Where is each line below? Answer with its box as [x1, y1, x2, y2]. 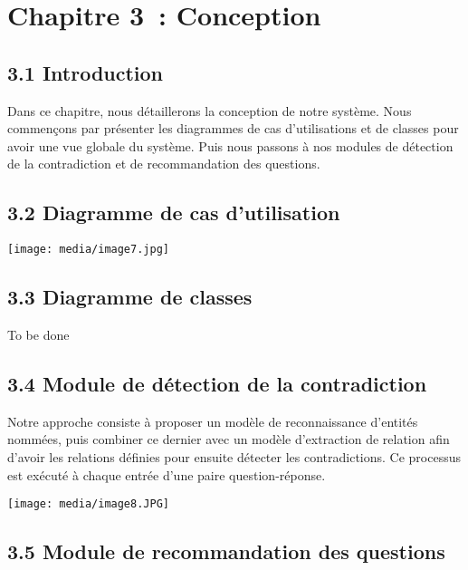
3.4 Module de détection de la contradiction [7, 370, 427, 397]
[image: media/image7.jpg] [7, 243, 169, 256]
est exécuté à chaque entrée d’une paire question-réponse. [7, 465, 326, 484]
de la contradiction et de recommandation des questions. [7, 154, 320, 173]
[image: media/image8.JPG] [7, 498, 169, 511]
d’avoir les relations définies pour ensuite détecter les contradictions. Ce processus [7, 448, 462, 466]
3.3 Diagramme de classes [7, 283, 253, 311]
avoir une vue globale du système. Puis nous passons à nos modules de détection [7, 136, 454, 155]
